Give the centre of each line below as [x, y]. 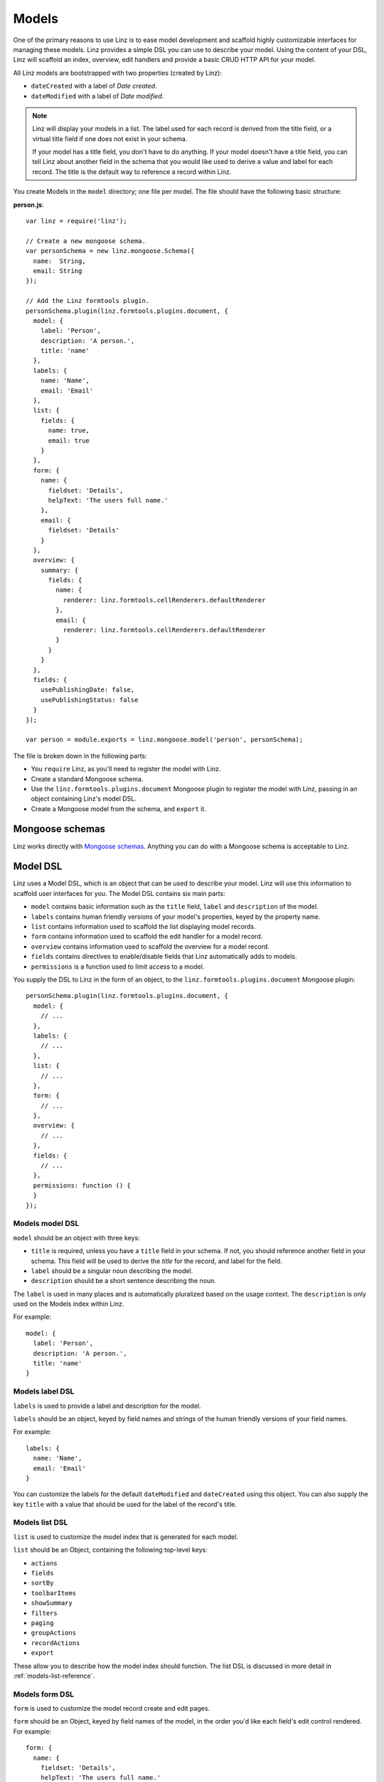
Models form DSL [44, 1694]
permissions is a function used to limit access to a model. [118, 967]
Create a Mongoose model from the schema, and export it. [118, 808]
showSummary [52, 1603]
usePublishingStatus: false [89, 700]
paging [42, 1623]
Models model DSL [46, 1224]
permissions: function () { [82, 1185]
